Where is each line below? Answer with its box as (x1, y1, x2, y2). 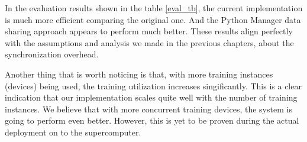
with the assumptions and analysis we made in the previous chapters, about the (5, 36, 294, 49)
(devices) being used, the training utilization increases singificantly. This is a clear (5, 79, 302, 92)
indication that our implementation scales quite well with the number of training (5, 91, 298, 104)
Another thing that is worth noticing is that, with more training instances (5, 67, 273, 80)
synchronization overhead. (5, 48, 99, 60)
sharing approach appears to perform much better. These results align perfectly (5, 25, 293, 37)
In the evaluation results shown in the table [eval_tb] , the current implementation (5, 2, 303, 14)
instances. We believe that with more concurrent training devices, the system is (5, 102, 292, 115)
